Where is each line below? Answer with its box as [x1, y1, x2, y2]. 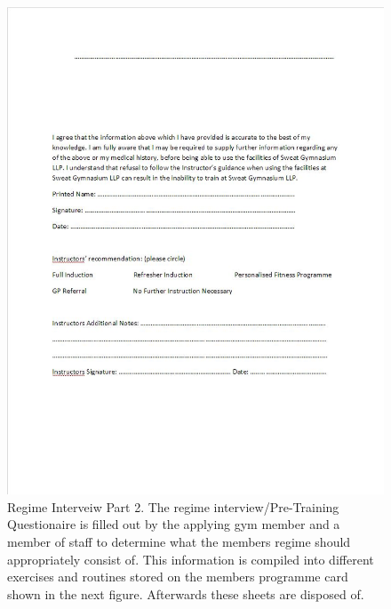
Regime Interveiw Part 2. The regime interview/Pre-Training [7, 497, 339, 516]
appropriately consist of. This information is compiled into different [7, 549, 374, 568]
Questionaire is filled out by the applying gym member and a [7, 515, 340, 533]
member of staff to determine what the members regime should [7, 532, 351, 550]
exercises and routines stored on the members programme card [7, 567, 348, 586]
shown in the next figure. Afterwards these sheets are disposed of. [7, 584, 364, 603]
